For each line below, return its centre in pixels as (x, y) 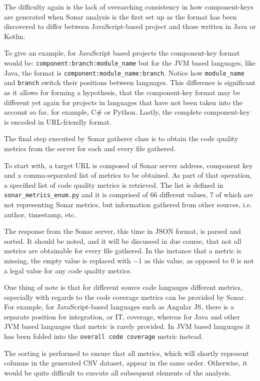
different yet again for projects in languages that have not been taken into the (123, 102)
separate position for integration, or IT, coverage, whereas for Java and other (122, 316)
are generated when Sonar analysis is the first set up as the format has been (120, 16)
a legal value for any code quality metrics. (68, 270)
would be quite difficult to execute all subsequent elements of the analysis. (118, 372)
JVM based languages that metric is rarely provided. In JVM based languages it (127, 326)
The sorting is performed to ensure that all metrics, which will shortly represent (126, 353)
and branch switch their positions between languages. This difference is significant (130, 82)
